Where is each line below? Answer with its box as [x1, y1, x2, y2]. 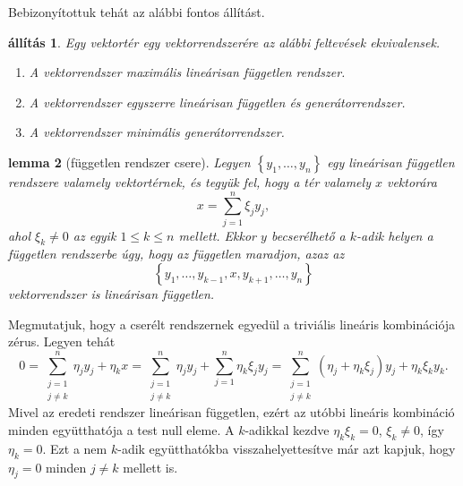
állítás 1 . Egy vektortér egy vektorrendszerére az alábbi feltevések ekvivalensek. [8, 32, 441, 51]
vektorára [386, 172, 437, 191]
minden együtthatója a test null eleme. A [8, 421, 235, 439]
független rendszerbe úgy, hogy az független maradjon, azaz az [8, 244, 345, 263]
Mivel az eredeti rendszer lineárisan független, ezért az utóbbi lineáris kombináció [8, 403, 455, 422]
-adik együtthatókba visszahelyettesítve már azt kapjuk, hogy [117, 439, 456, 457]
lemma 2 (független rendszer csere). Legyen [8, 152, 251, 171]
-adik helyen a [356, 226, 433, 244]
